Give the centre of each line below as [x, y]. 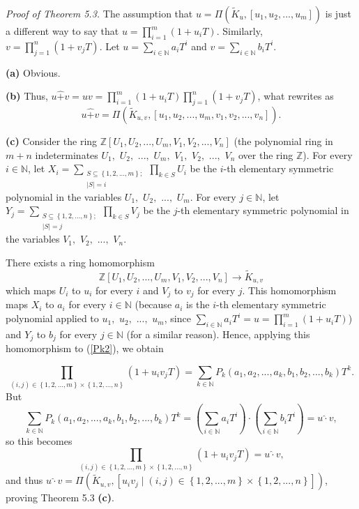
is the [198, 304]
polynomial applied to [52, 318]
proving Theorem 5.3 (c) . [60, 497]
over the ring [266, 154]
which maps [31, 290]
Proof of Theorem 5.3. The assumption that [99, 13]
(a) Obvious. [33, 72]
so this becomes [39, 440]
